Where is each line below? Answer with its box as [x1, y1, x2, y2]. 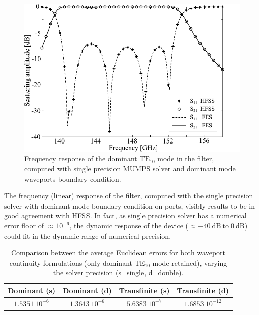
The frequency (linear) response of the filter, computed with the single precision [4, 190, 253, 201]
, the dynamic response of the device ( [69, 220, 189, 231]
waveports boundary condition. [24, 173, 121, 184]
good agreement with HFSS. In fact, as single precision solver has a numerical [4, 210, 247, 221]
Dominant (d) [63, 285, 112, 295]
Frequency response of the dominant [24, 153, 137, 164]
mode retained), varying [152, 257, 227, 268]
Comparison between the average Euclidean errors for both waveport [11, 247, 225, 258]
